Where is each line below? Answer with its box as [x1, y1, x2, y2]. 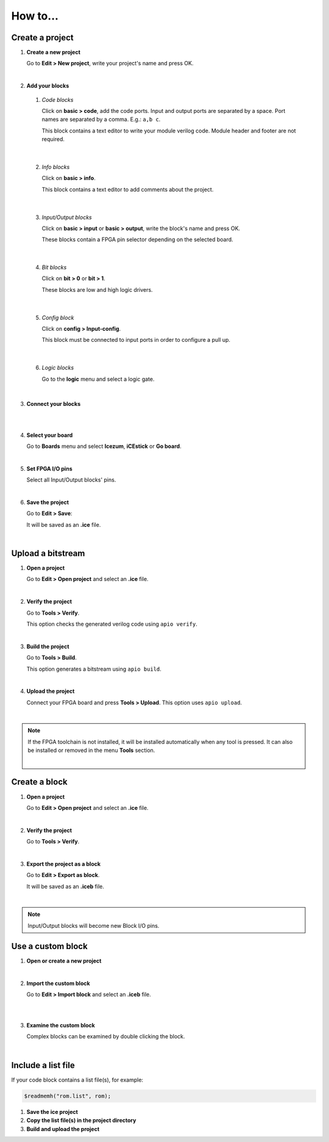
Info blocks [41, 163, 70, 170]
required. [41, 136, 65, 143]
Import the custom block [26, 980, 91, 987]
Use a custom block [11, 941, 88, 952]
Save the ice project [26, 1108, 79, 1115]
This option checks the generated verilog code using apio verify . [26, 620, 197, 627]
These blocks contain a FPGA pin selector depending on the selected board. [41, 236, 234, 244]
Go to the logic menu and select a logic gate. [41, 375, 155, 383]
